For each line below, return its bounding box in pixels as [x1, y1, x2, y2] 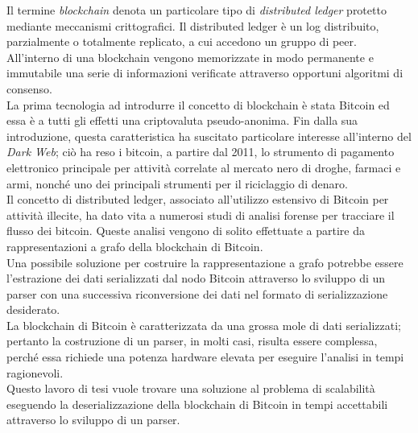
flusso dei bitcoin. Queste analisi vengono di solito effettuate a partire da [6, 222, 365, 239]
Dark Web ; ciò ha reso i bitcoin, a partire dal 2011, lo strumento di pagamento [6, 143, 395, 160]
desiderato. [6, 301, 60, 318]
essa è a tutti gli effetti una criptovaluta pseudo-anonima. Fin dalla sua [6, 112, 358, 129]
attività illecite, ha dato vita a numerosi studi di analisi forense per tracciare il [6, 206, 395, 223]
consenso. [6, 80, 52, 97]
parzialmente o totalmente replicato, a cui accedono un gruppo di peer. [6, 33, 357, 50]
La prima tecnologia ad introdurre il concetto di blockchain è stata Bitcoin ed [6, 96, 390, 113]
